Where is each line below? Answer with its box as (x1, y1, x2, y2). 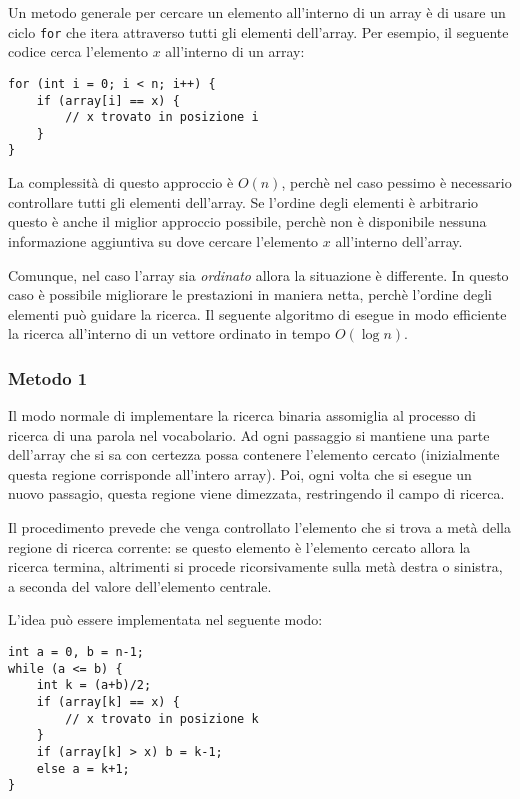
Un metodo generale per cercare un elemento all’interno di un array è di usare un (8, 2, 506, 22)
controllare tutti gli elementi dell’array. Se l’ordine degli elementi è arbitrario (8, 191, 479, 212)
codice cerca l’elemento (8, 41, 148, 62)
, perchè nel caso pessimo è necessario (281, 172, 512, 193)
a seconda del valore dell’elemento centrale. (8, 575, 272, 596)
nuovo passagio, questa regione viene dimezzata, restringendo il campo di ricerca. (8, 483, 505, 504)
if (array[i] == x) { (36, 93, 180, 108)
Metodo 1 (8, 365, 88, 390)
